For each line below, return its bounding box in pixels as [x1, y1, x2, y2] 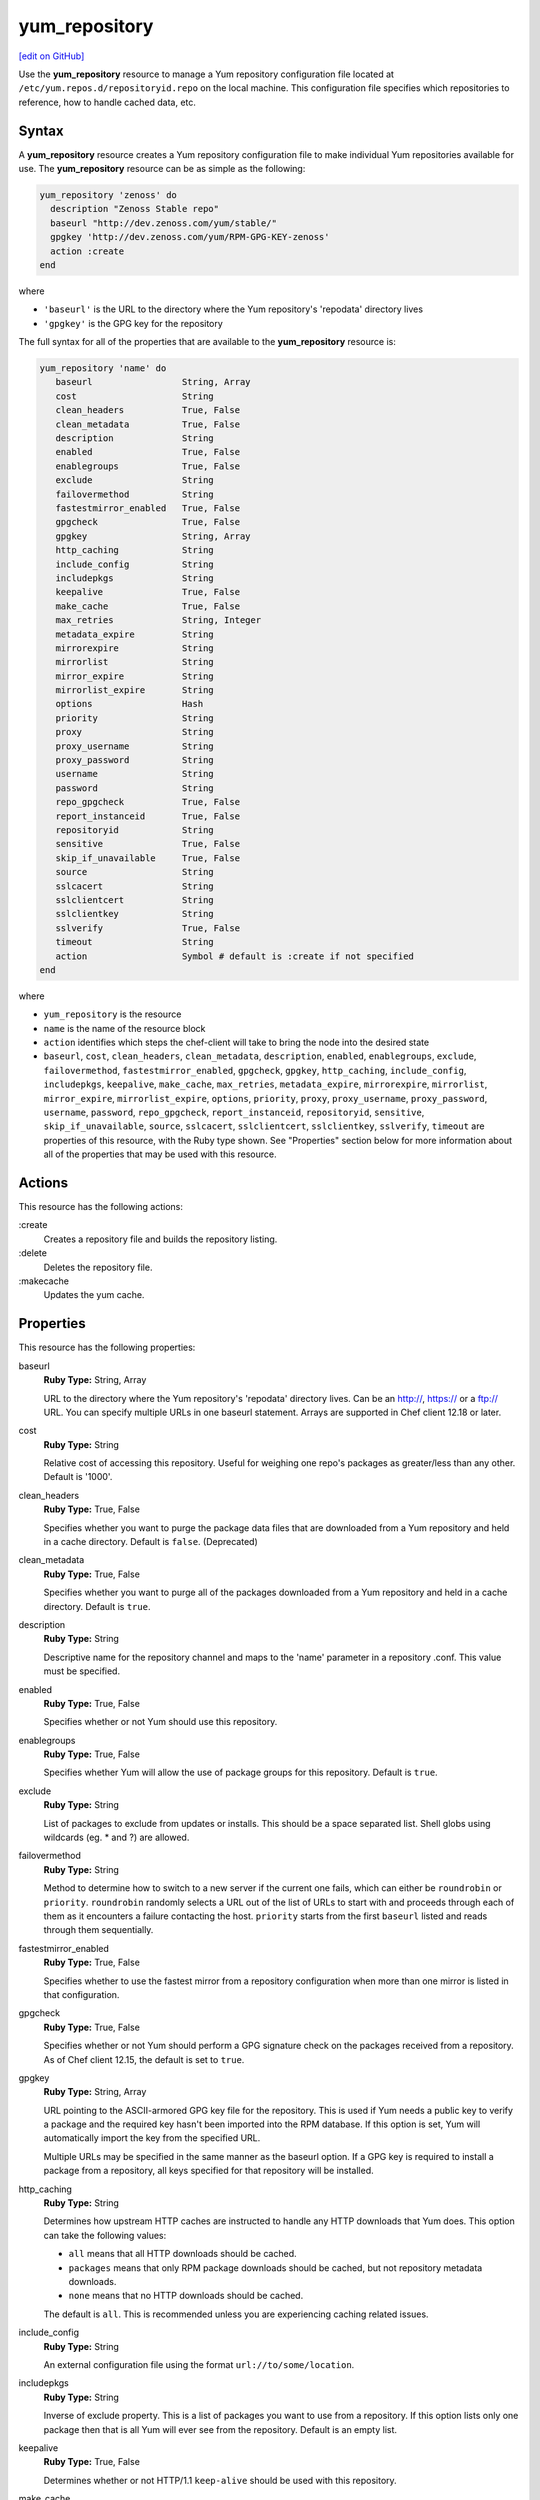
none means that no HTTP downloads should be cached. [68, 2290, 304, 2302]
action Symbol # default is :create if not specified [55, 950, 415, 962]
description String [55, 433, 214, 444]
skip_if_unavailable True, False [55, 852, 240, 864]
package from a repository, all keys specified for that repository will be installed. [43, 2165, 374, 2177]
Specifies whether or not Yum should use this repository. [43, 1716, 278, 1728]
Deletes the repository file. [43, 1261, 153, 1273]
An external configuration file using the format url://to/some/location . [43, 2358, 355, 2370]
